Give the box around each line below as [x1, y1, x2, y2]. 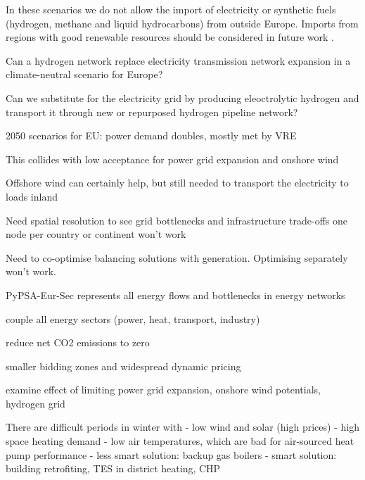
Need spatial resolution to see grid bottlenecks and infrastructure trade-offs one [6, 213, 348, 227]
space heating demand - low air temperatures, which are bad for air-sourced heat [6, 434, 354, 448]
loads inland [6, 189, 58, 203]
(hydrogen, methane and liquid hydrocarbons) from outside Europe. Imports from [6, 15, 359, 30]
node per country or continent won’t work [6, 227, 186, 241]
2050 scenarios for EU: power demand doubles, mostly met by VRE [6, 128, 297, 143]
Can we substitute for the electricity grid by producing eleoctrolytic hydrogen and [6, 90, 359, 105]
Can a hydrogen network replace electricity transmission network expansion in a [6, 53, 351, 68]
